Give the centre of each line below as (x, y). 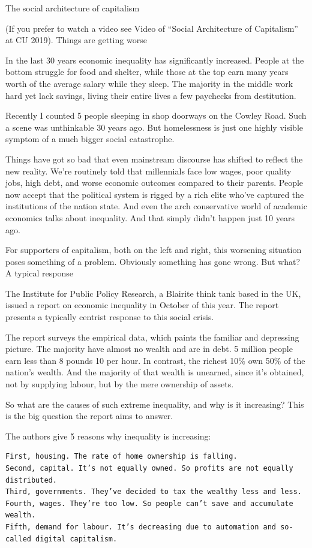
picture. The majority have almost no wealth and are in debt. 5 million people (149, 349)
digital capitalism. (76, 539)
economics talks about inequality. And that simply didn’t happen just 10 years (150, 217)
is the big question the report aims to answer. (89, 416)
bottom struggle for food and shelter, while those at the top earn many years (147, 72)
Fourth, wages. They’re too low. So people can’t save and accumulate (149, 503)
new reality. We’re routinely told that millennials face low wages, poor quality (148, 171)
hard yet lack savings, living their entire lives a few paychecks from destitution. (151, 95)
